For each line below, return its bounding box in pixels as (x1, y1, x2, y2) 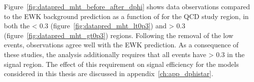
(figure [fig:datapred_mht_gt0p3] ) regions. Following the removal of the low (4, 30, 233, 40)
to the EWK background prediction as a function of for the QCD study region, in (4, 11, 249, 21)
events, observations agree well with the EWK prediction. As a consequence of (4, 40, 239, 50)
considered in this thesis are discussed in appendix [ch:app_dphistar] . (4, 68, 213, 79)
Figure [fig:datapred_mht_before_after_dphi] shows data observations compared (4, 1, 250, 11)
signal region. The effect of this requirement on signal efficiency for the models (4, 59, 239, 69)
